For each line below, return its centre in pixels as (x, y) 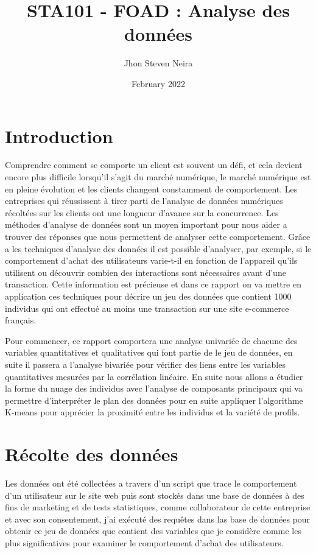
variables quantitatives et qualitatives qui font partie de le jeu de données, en (149, 352)
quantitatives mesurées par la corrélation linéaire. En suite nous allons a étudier (154, 376)
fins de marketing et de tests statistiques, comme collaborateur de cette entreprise (158, 507)
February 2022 (158, 83)
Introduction (59, 136)
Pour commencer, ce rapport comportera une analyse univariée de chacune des (151, 340)
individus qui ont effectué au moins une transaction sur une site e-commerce (147, 308)
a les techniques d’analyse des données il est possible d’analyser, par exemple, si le (158, 248)
